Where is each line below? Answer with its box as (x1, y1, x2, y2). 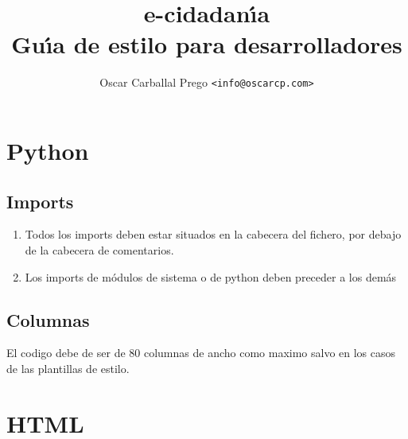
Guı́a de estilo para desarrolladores (11, 28, 402, 60)
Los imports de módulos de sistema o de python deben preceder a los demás (25, 268, 397, 285)
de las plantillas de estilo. (6, 359, 130, 376)
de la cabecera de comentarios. (25, 241, 174, 258)
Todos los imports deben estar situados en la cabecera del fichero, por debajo (25, 226, 402, 243)
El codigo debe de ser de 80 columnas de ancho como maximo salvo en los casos (6, 344, 396, 361)
